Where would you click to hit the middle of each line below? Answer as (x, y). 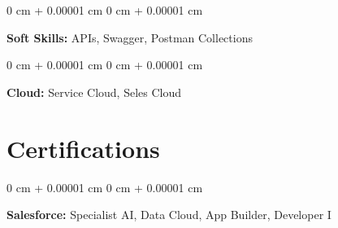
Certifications (83, 148)
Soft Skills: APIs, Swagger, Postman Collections (130, 37)
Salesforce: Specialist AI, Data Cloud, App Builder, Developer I (169, 215)
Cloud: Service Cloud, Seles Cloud (94, 92)
